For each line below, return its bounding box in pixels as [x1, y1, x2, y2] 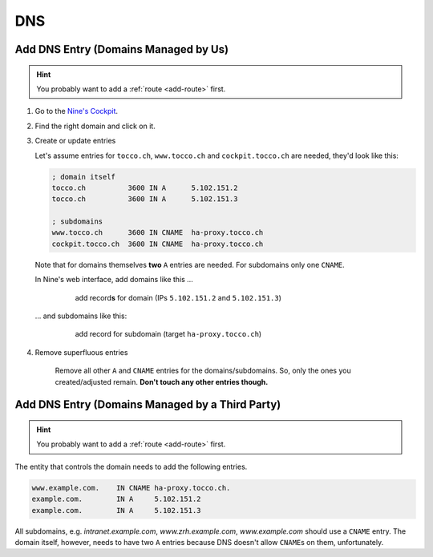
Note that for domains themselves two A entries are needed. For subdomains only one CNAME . [34, 260, 345, 269]
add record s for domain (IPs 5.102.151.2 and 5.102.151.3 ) [75, 293, 282, 302]
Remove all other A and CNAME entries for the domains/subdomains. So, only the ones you [55, 365, 352, 376]
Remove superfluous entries [34, 347, 128, 357]
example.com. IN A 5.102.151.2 [31, 494, 201, 504]
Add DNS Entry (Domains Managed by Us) [14, 42, 229, 56]
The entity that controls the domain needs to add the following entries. [14, 462, 248, 471]
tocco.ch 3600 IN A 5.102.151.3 [51, 195, 238, 204]
